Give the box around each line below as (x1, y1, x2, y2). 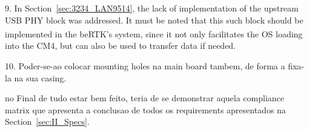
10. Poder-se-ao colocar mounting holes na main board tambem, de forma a (5, 60, 285, 72)
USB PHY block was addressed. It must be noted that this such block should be (5, 13, 304, 26)
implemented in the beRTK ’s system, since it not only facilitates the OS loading (5, 27, 303, 40)
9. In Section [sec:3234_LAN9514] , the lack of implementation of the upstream (5, 2, 299, 14)
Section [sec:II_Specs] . (5, 115, 90, 128)
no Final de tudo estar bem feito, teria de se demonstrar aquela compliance (5, 92, 285, 104)
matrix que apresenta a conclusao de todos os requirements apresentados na (5, 103, 286, 116)
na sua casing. (14, 71, 67, 84)
